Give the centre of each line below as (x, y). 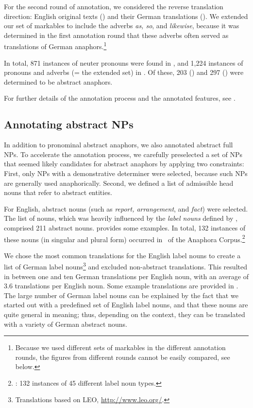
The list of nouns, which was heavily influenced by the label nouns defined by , (121, 218)
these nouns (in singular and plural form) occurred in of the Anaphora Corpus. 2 (125, 238)
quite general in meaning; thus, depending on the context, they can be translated (125, 314)
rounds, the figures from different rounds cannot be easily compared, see (123, 357)
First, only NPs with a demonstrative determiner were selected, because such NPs (126, 173)
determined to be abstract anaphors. (58, 81)
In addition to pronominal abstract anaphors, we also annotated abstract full (118, 145)
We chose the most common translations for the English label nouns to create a (122, 255)
